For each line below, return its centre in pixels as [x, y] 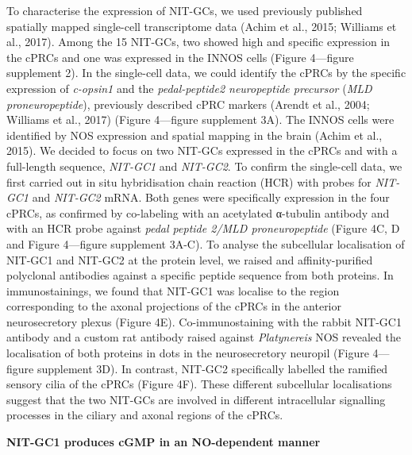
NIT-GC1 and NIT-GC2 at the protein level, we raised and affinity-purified [190, 259]
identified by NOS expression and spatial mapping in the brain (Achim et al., [194, 135]
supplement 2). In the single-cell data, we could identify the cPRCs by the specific [206, 73]
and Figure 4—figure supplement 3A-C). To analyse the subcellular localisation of [206, 243]
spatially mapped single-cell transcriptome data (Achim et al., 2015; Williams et [202, 26]
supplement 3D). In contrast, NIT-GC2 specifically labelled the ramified [212, 368]
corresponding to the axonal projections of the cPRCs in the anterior [174, 306]
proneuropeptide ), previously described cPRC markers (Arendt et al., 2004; [188, 104]
